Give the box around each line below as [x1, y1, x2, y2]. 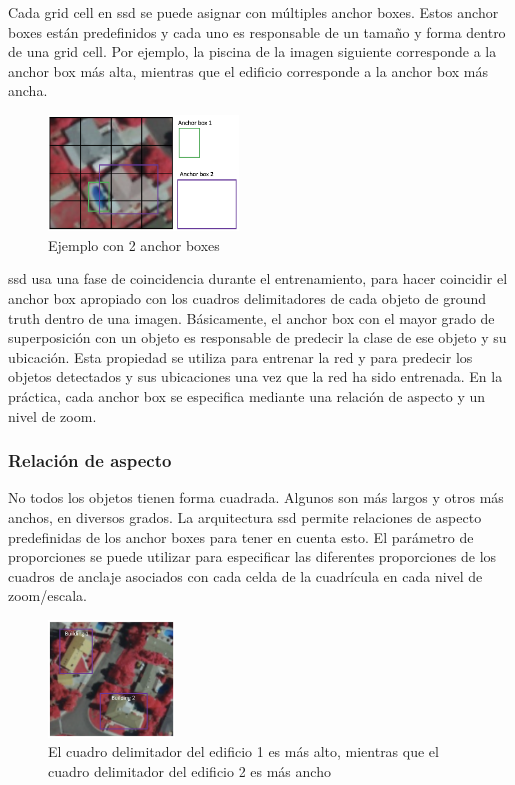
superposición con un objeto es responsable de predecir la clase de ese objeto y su [8, 327, 507, 348]
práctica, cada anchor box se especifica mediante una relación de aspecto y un [8, 386, 486, 407]
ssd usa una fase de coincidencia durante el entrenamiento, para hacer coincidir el [8, 268, 508, 289]
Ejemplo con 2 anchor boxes [48, 234, 220, 255]
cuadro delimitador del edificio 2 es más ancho [48, 760, 331, 781]
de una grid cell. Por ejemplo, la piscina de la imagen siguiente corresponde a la [8, 41, 497, 62]
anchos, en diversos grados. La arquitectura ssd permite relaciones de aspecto [8, 507, 482, 528]
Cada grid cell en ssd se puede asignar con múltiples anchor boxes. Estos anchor [8, 2, 499, 22]
